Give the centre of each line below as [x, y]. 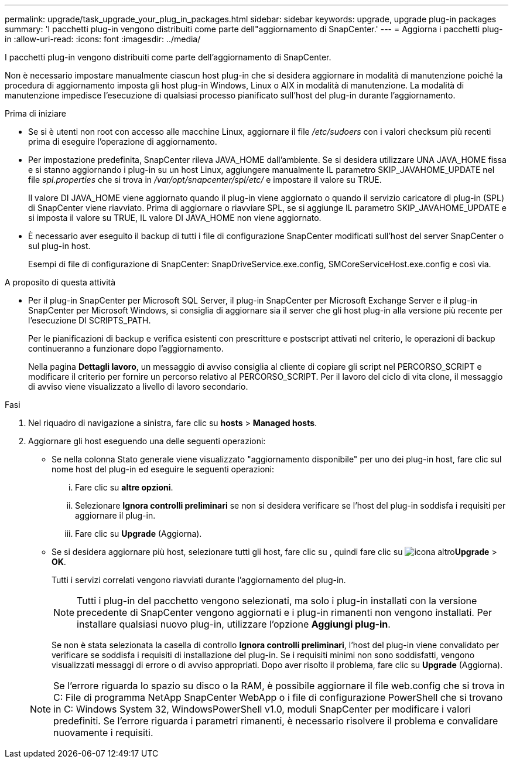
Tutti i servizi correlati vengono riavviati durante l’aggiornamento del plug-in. [199, 580]
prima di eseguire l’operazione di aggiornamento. [123, 142]
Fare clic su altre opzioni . [124, 487]
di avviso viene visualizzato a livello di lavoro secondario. [138, 386]
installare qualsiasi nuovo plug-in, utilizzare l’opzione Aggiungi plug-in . [234, 624]
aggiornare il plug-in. [115, 515]
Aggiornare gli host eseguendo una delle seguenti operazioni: [147, 441]
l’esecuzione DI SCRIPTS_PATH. [90, 320]
